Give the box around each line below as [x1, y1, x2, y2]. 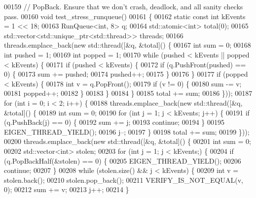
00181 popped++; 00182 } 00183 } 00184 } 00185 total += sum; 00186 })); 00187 [4, 88, 253, 98]
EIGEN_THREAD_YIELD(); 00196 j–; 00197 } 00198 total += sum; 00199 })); [4, 126, 250, 137]
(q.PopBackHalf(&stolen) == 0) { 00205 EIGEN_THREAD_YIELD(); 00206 [4, 155, 241, 166]
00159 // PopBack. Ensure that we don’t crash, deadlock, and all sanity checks [4, 1, 243, 11]
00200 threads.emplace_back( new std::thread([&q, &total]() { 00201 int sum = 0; [4, 136, 251, 146]
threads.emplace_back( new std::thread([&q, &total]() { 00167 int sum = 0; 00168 [4, 40, 251, 50]
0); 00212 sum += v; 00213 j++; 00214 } [4, 184, 129, 195]
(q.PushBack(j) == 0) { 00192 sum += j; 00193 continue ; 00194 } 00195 [4, 117, 224, 127]
